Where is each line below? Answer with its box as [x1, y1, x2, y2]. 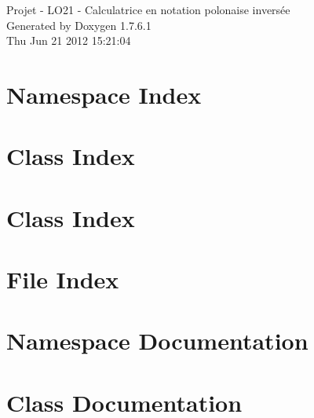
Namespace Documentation [6, 324, 309, 357]
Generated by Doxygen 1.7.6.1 [6, 16, 152, 33]
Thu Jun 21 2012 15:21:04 [6, 32, 131, 49]
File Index [6, 263, 119, 295]
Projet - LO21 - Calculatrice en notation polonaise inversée [6, 2, 290, 17]
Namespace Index [6, 78, 202, 110]
